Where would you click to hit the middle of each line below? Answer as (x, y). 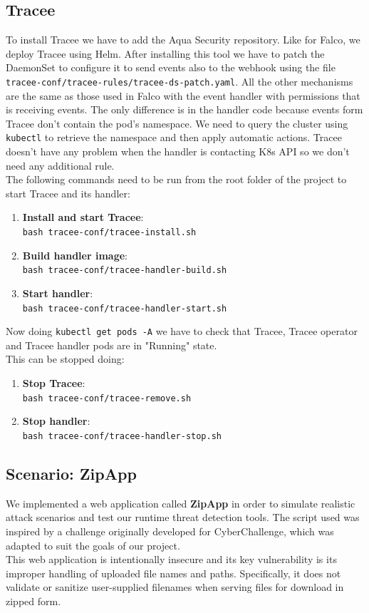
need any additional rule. (60, 165)
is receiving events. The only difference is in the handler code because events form (184, 109)
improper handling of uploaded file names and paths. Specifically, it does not (173, 573)
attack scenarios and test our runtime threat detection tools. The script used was (183, 517)
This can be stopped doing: (65, 359)
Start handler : (58, 293)
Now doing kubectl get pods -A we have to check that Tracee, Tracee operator (182, 331)
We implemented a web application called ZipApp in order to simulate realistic (181, 503)
